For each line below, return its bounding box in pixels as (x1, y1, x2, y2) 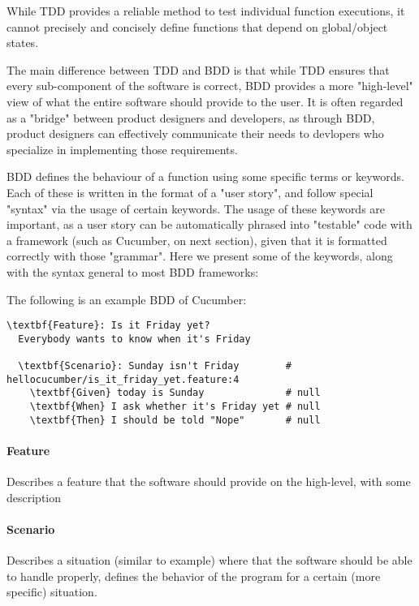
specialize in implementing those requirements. (6, 140, 238, 157)
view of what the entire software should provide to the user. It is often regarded (6, 92, 404, 110)
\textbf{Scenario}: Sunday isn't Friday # (18, 360, 292, 372)
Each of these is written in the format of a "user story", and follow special (6, 183, 374, 200)
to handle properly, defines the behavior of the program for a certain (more (6, 567, 381, 584)
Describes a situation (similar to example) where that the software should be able (6, 552, 413, 569)
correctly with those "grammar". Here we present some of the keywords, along (6, 247, 393, 264)
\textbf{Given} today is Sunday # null (29, 387, 321, 399)
